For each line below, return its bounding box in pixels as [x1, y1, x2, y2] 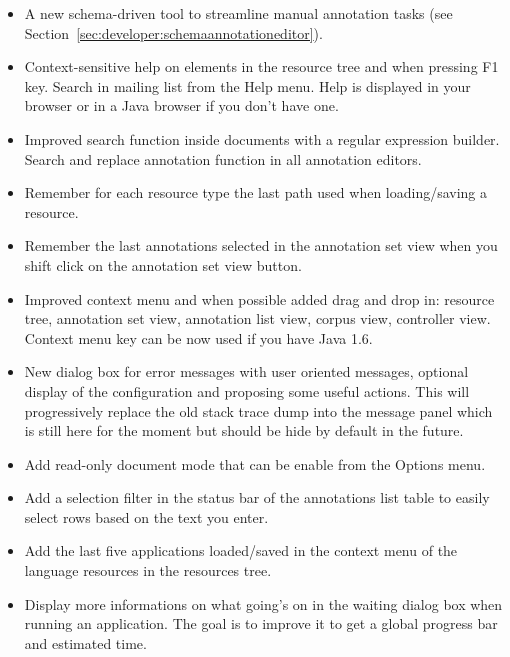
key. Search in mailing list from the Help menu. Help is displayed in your [24, 75, 471, 96]
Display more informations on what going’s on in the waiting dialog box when [24, 593, 503, 614]
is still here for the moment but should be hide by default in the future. [24, 420, 464, 441]
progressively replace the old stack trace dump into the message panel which [24, 400, 493, 421]
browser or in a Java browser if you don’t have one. [24, 95, 339, 116]
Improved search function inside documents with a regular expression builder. [24, 128, 500, 149]
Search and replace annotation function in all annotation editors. [24, 148, 422, 169]
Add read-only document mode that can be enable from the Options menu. [24, 453, 486, 474]
